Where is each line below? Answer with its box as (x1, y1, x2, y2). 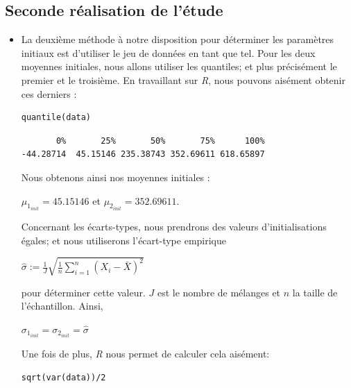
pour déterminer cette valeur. (21, 285, 146, 299)
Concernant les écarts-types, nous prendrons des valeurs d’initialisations (21, 219, 327, 233)
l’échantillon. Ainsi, (21, 298, 103, 313)
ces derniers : (21, 86, 77, 101)
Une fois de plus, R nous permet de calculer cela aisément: (21, 346, 270, 360)
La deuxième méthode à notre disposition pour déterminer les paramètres (21, 32, 334, 47)
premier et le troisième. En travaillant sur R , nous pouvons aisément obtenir (21, 72, 345, 87)
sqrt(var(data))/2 (21, 372, 106, 382)
